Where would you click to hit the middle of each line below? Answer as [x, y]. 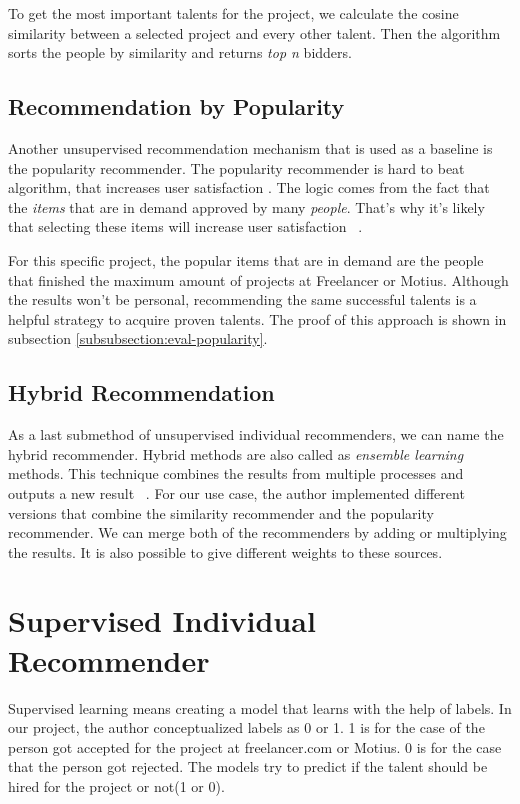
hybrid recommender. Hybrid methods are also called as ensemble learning [236, 453]
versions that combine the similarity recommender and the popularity [221, 512]
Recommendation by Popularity [176, 106]
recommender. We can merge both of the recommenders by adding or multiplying [257, 532]
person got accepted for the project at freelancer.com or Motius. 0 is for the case [255, 746]
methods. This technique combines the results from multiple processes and [236, 473]
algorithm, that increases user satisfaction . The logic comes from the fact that [249, 187]
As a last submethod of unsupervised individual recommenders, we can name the [256, 434]
